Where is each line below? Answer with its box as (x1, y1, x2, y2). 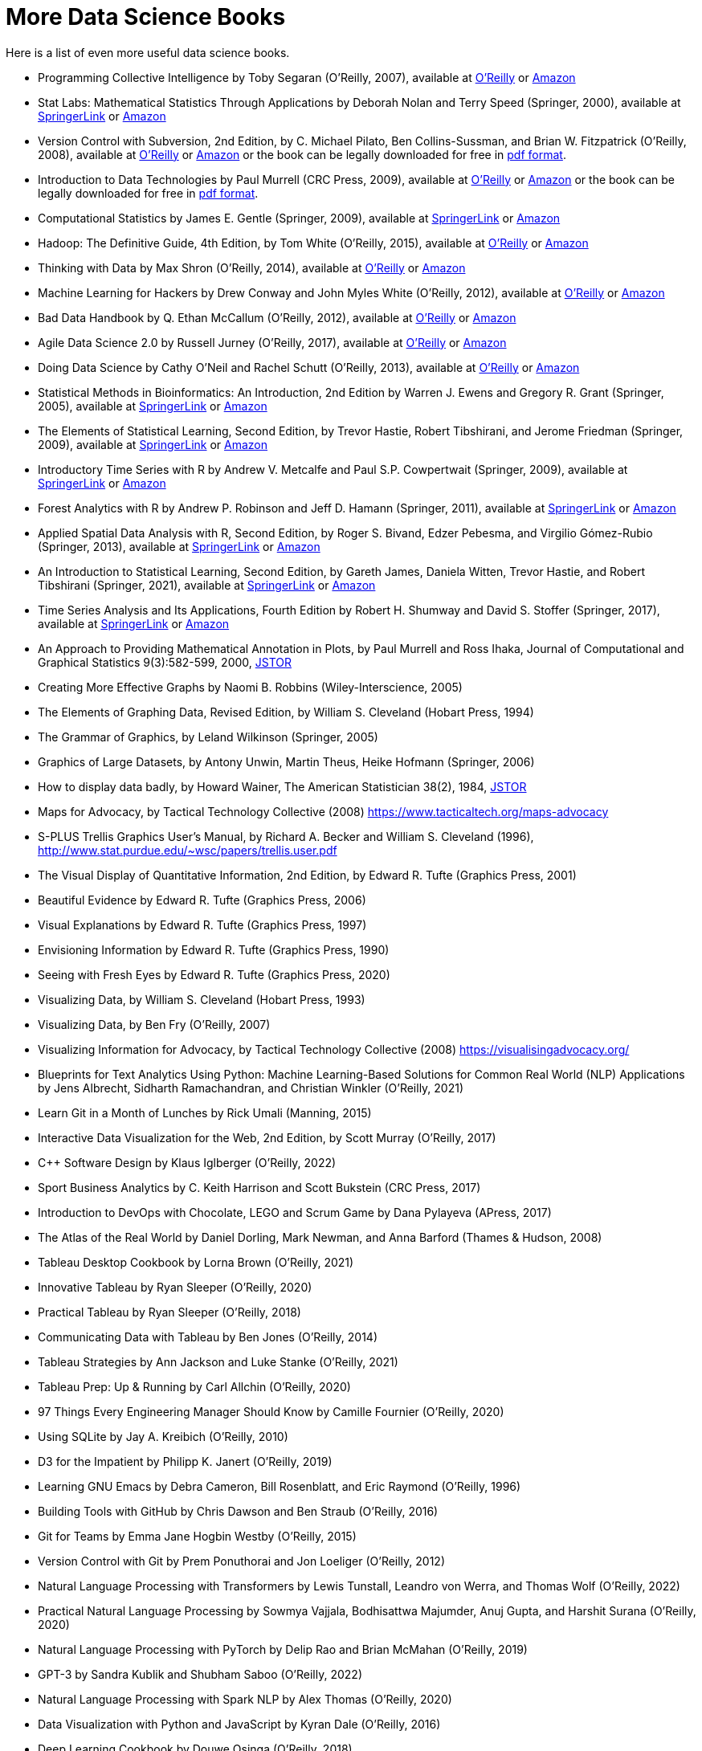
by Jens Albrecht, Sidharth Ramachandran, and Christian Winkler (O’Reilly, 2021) (38, 1080, 464, 1095)
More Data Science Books (6, 3, 286, 31)
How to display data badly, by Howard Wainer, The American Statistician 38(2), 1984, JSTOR (38, 779, 527, 794)
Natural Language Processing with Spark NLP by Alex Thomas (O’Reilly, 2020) (38, 1692, 452, 1706)
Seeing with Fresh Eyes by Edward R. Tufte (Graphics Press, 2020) (38, 967, 390, 982)
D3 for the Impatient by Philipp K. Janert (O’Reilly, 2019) (38, 1454, 333, 1468)
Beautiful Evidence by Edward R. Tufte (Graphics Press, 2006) (38, 892, 366, 907)
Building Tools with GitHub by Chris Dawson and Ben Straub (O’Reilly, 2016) (38, 1504, 439, 1518)
